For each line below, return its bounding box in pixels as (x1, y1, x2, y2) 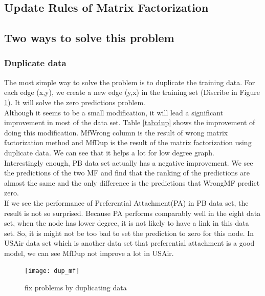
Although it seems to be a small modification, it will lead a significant (4, 107, 224, 117)
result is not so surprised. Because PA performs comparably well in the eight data (4, 207, 261, 218)
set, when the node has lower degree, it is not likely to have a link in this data (4, 218, 249, 228)
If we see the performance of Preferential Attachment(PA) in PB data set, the (4, 197, 249, 208)
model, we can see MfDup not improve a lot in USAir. (4, 247, 174, 258)
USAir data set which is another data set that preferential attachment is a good (4, 238, 255, 248)
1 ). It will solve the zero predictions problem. (4, 96, 145, 107)
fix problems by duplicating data (25, 282, 127, 293)
